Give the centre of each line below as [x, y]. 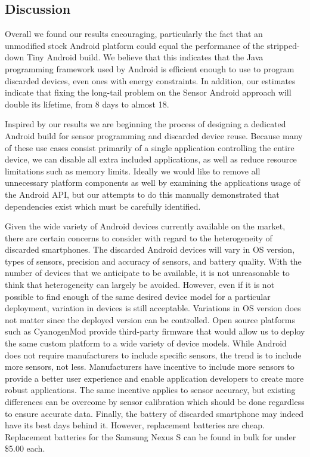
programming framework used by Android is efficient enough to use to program [150, 68]
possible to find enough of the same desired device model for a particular [138, 296]
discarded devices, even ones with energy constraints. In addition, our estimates [150, 80]
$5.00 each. [25, 448]
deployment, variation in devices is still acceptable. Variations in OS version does [153, 308]
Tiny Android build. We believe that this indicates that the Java [145, 57]
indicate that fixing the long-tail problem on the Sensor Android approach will [148, 92]
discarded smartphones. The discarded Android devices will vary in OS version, [150, 249]
